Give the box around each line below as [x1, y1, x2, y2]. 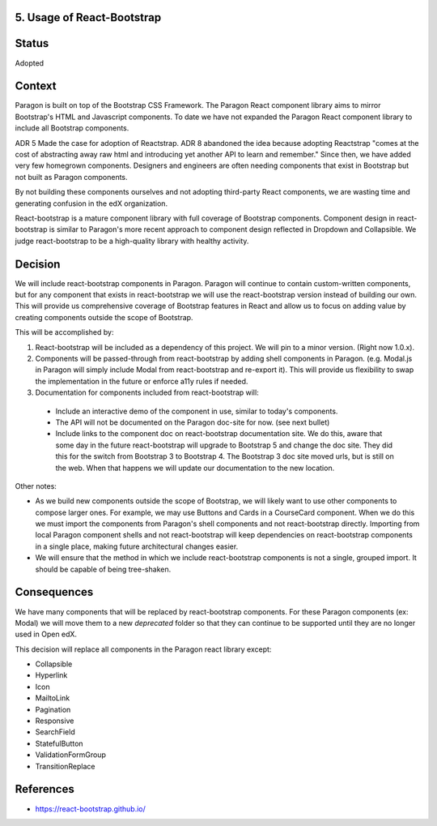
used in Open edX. [15, 629, 77, 640]
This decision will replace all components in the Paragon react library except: [15, 644, 272, 654]
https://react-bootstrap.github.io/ [35, 803, 146, 814]
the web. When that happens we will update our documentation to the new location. [55, 463, 335, 473]
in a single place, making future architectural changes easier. [35, 541, 239, 551]
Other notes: [15, 481, 57, 490]
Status [15, 36, 49, 50]
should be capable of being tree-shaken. [35, 564, 172, 574]
